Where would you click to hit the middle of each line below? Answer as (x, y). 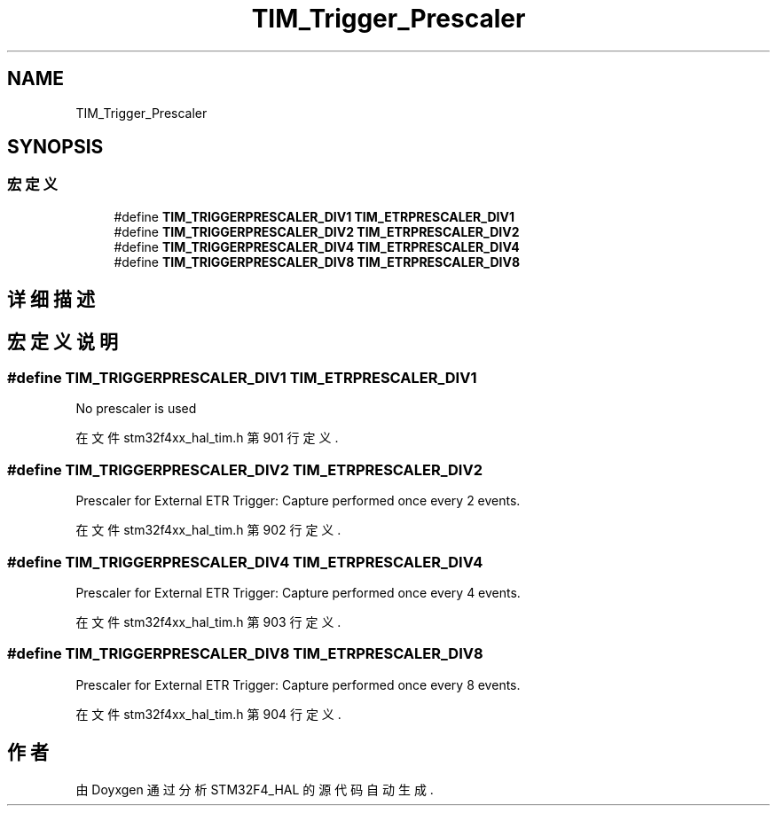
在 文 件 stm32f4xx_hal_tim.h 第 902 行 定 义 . (208, 530)
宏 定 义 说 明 (63, 341)
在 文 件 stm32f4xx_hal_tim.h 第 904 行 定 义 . (208, 714)
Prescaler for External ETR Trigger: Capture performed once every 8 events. (298, 684)
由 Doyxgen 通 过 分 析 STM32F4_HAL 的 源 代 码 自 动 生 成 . (255, 789)
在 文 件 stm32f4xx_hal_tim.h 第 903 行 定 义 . (208, 621)
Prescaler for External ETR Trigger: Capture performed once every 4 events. (298, 592)
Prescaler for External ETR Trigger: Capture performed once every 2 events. (298, 501)
